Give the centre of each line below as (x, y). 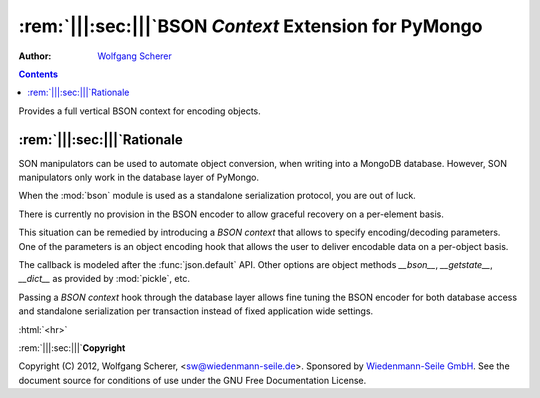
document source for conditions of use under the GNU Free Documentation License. (192, 380)
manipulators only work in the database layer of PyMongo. (139, 177)
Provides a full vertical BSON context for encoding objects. (140, 111)
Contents (38, 74)
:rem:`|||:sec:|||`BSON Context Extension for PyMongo (250, 26)
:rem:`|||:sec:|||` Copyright (72, 347)
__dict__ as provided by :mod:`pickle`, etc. (104, 279)
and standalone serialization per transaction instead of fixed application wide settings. (196, 311)
